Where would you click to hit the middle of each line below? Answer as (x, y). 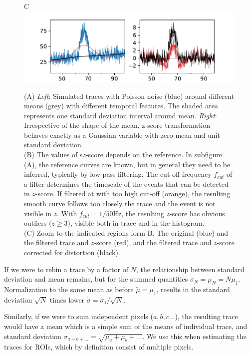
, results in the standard (193, 289)
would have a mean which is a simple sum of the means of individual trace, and (126, 326)
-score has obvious (197, 213)
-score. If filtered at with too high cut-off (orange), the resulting (133, 193)
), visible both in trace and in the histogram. (136, 223)
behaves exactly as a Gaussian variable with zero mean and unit (122, 135)
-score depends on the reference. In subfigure (154, 155)
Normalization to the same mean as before (69, 289)
